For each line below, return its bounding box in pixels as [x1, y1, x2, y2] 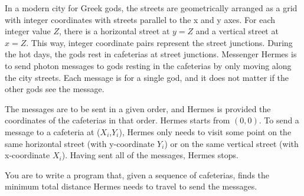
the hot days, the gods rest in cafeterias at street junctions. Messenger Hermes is [5, 48, 297, 60]
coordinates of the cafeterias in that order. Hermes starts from [5, 114, 230, 126]
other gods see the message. [5, 83, 104, 95]
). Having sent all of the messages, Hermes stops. [61, 149, 238, 161]
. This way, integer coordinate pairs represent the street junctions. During [26, 36, 293, 48]
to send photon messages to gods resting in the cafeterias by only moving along [5, 59, 292, 71]
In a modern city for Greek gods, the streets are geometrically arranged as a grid [5, 2, 298, 14]
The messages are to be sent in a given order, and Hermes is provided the [5, 102, 271, 115]
